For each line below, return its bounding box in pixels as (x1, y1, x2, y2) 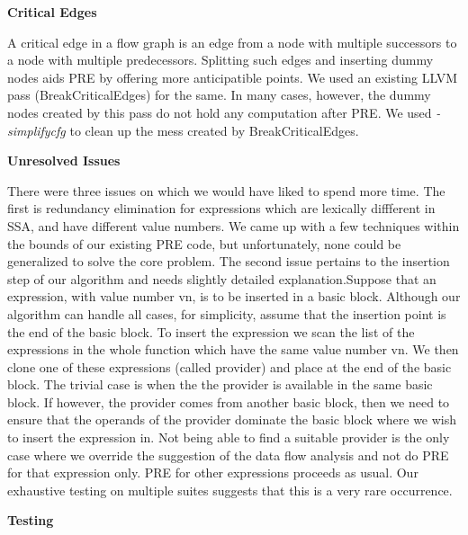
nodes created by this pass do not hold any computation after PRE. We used (7, 103, 432, 121)
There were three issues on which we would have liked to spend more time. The (7, 181, 445, 200)
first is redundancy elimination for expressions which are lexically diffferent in (7, 199, 436, 218)
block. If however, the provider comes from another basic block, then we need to (7, 392, 450, 411)
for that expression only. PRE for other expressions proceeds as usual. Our (7, 463, 418, 482)
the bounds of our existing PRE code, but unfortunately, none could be (7, 234, 401, 253)
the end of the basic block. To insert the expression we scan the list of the (7, 322, 415, 341)
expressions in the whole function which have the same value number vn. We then (7, 340, 459, 359)
